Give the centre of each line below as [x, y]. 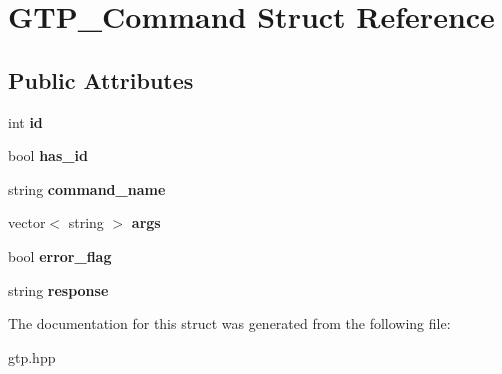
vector [27, 222]
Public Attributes [101, 79]
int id [25, 121]
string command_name [87, 188]
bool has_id [48, 155]
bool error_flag [60, 255]
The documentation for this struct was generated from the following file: [229, 323]
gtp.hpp [32, 356]
